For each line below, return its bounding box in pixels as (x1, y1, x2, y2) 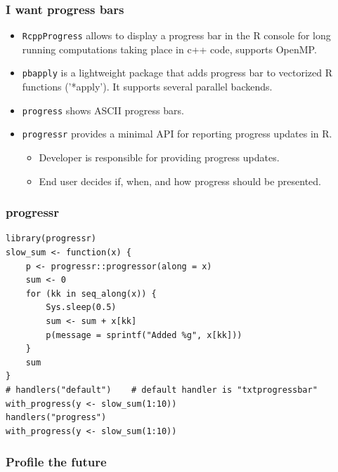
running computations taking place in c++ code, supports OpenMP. (22, 41, 317, 56)
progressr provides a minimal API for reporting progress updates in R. (22, 126, 332, 141)
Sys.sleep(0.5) (46, 302, 117, 313)
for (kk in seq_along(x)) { (25, 288, 157, 299)
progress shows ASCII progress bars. (22, 102, 184, 117)
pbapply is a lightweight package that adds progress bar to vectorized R (22, 65, 332, 80)
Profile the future (6, 453, 107, 471)
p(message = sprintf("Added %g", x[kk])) (46, 330, 242, 340)
